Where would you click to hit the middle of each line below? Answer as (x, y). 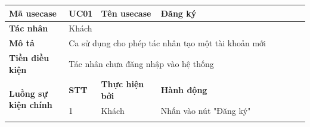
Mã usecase (33, 13)
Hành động (184, 90)
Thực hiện (123, 84)
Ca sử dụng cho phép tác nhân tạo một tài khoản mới (167, 43)
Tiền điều (29, 58)
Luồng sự (28, 93)
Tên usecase (126, 13)
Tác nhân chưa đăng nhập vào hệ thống (141, 63)
